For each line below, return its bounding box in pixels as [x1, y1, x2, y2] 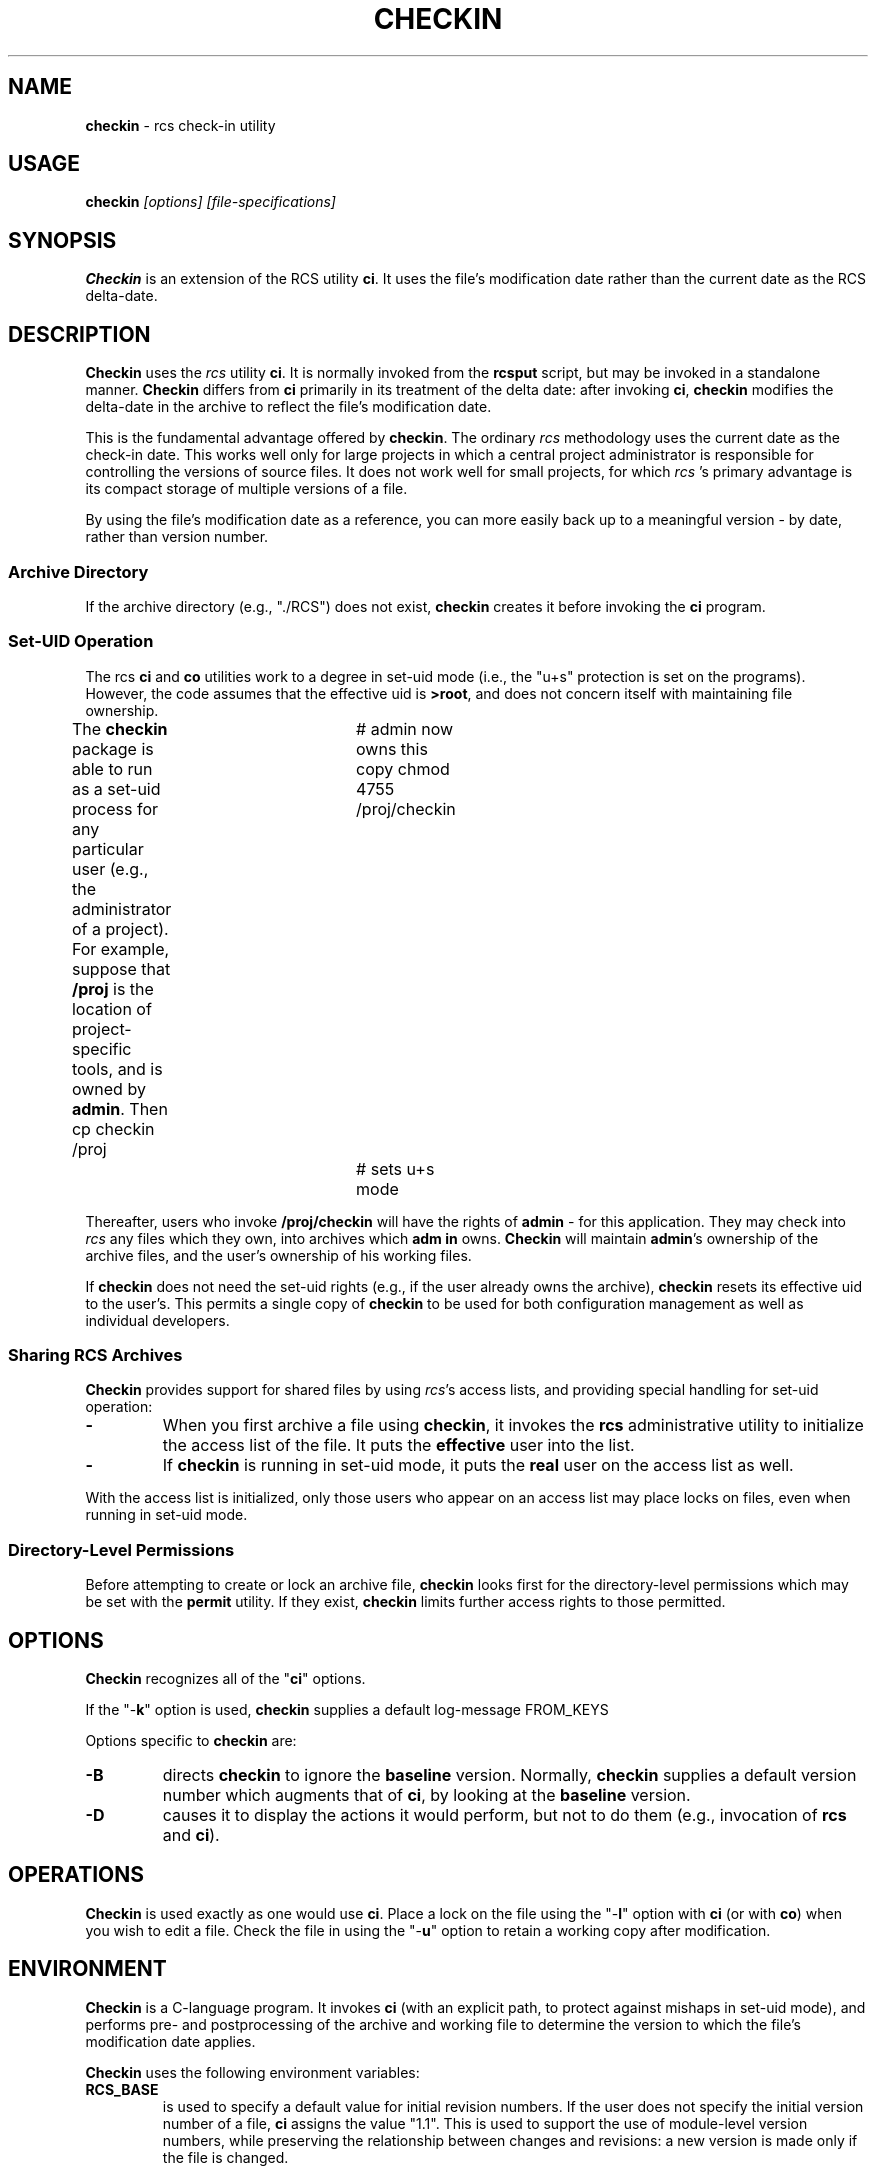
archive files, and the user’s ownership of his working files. [85, 1246, 472, 1264]
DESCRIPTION [8, 321, 151, 347]
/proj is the [71, 978, 154, 999]
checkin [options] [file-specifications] [85, 193, 336, 211]
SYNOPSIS [8, 227, 117, 253]
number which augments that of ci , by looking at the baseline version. [162, 1784, 691, 1805]
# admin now [356, 718, 454, 739]
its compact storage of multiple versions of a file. [85, 480, 408, 498]
